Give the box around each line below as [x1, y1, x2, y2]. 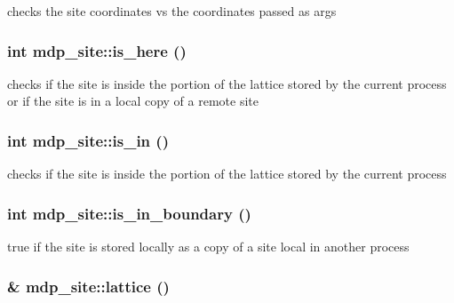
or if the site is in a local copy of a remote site [7, 92, 259, 110]
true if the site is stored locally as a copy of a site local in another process [7, 237, 410, 256]
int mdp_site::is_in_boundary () [7, 202, 251, 224]
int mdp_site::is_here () [7, 39, 187, 61]
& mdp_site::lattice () [7, 275, 170, 297]
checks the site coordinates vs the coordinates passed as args [7, 2, 337, 20]
